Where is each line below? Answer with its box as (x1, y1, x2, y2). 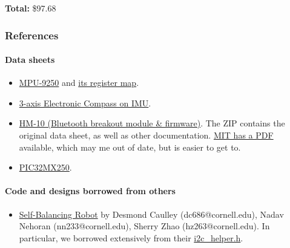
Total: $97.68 (5, 2, 56, 14)
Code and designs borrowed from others (5, 184, 176, 197)
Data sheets (5, 53, 55, 66)
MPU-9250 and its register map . (19, 76, 139, 89)
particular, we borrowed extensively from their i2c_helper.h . (19, 231, 243, 244)
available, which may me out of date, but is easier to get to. (19, 140, 241, 153)
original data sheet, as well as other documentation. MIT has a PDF (19, 129, 274, 142)
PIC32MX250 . (19, 161, 72, 174)
